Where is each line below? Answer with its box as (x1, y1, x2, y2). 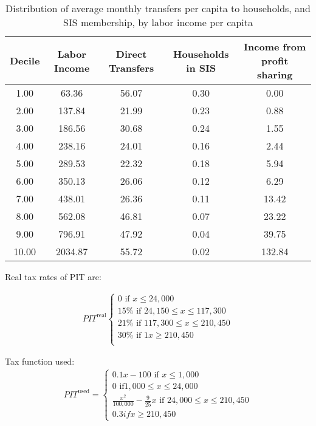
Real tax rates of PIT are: (5, 270, 101, 283)
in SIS (186, 60, 216, 75)
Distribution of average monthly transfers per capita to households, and (5, 1, 311, 15)
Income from (244, 40, 306, 53)
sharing (256, 67, 293, 81)
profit (261, 53, 289, 67)
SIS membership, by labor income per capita (63, 15, 253, 29)
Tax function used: (5, 355, 75, 368)
